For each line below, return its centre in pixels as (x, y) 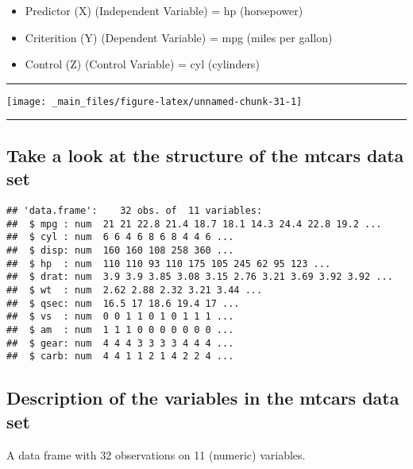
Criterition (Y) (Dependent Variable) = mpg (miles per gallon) (179, 37)
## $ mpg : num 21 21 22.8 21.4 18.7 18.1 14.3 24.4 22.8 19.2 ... (194, 224)
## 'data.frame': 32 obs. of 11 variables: (135, 211)
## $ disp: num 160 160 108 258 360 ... (120, 250)
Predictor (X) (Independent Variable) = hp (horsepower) (164, 10)
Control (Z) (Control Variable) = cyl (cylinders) (142, 64)
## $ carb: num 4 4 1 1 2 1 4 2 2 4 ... (120, 357)
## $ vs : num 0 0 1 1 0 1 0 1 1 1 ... (120, 317)
